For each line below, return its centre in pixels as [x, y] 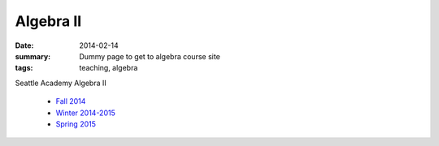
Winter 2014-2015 [85, 113]
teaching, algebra [109, 68]
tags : [24, 68]
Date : [24, 45]
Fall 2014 [71, 101]
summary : [33, 56]
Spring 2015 [76, 124]
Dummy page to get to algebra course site [150, 56]
